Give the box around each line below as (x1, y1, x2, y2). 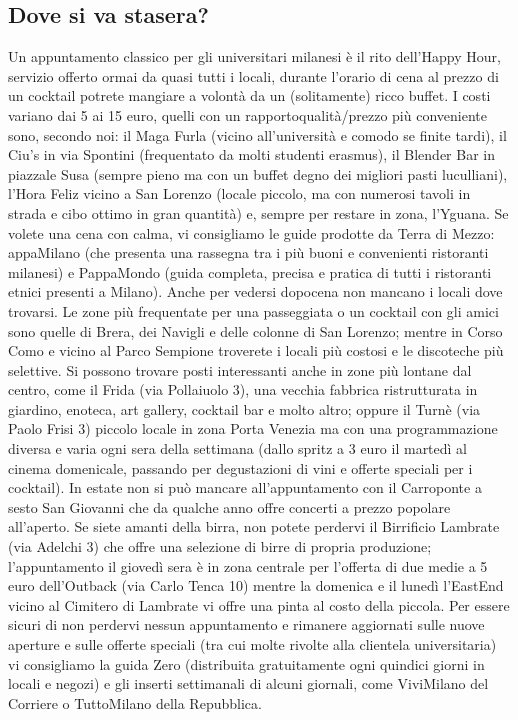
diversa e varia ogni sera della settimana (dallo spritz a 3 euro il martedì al (8, 438, 468, 459)
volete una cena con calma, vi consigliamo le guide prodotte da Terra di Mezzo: (8, 222, 495, 243)
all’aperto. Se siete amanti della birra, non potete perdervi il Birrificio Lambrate (8, 516, 500, 537)
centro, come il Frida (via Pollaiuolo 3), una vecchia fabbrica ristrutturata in (8, 379, 478, 400)
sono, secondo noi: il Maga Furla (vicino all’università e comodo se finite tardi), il (8, 124, 507, 145)
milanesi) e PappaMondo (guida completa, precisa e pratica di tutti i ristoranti (8, 261, 492, 282)
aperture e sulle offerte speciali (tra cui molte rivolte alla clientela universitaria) (8, 634, 497, 655)
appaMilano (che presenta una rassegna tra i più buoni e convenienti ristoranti (8, 242, 489, 263)
